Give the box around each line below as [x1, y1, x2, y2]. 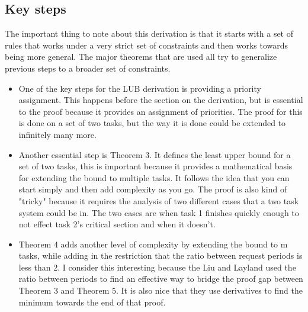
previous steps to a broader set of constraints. [5, 62, 171, 74]
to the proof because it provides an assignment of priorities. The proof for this [18, 105, 303, 117]
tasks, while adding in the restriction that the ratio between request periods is [18, 249, 303, 262]
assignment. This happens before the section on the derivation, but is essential [18, 94, 303, 106]
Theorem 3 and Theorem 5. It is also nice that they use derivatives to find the [18, 284, 303, 297]
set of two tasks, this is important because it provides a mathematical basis [18, 160, 293, 172]
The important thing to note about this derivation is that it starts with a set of [5, 27, 294, 40]
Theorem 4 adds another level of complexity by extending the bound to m [18, 237, 288, 250]
